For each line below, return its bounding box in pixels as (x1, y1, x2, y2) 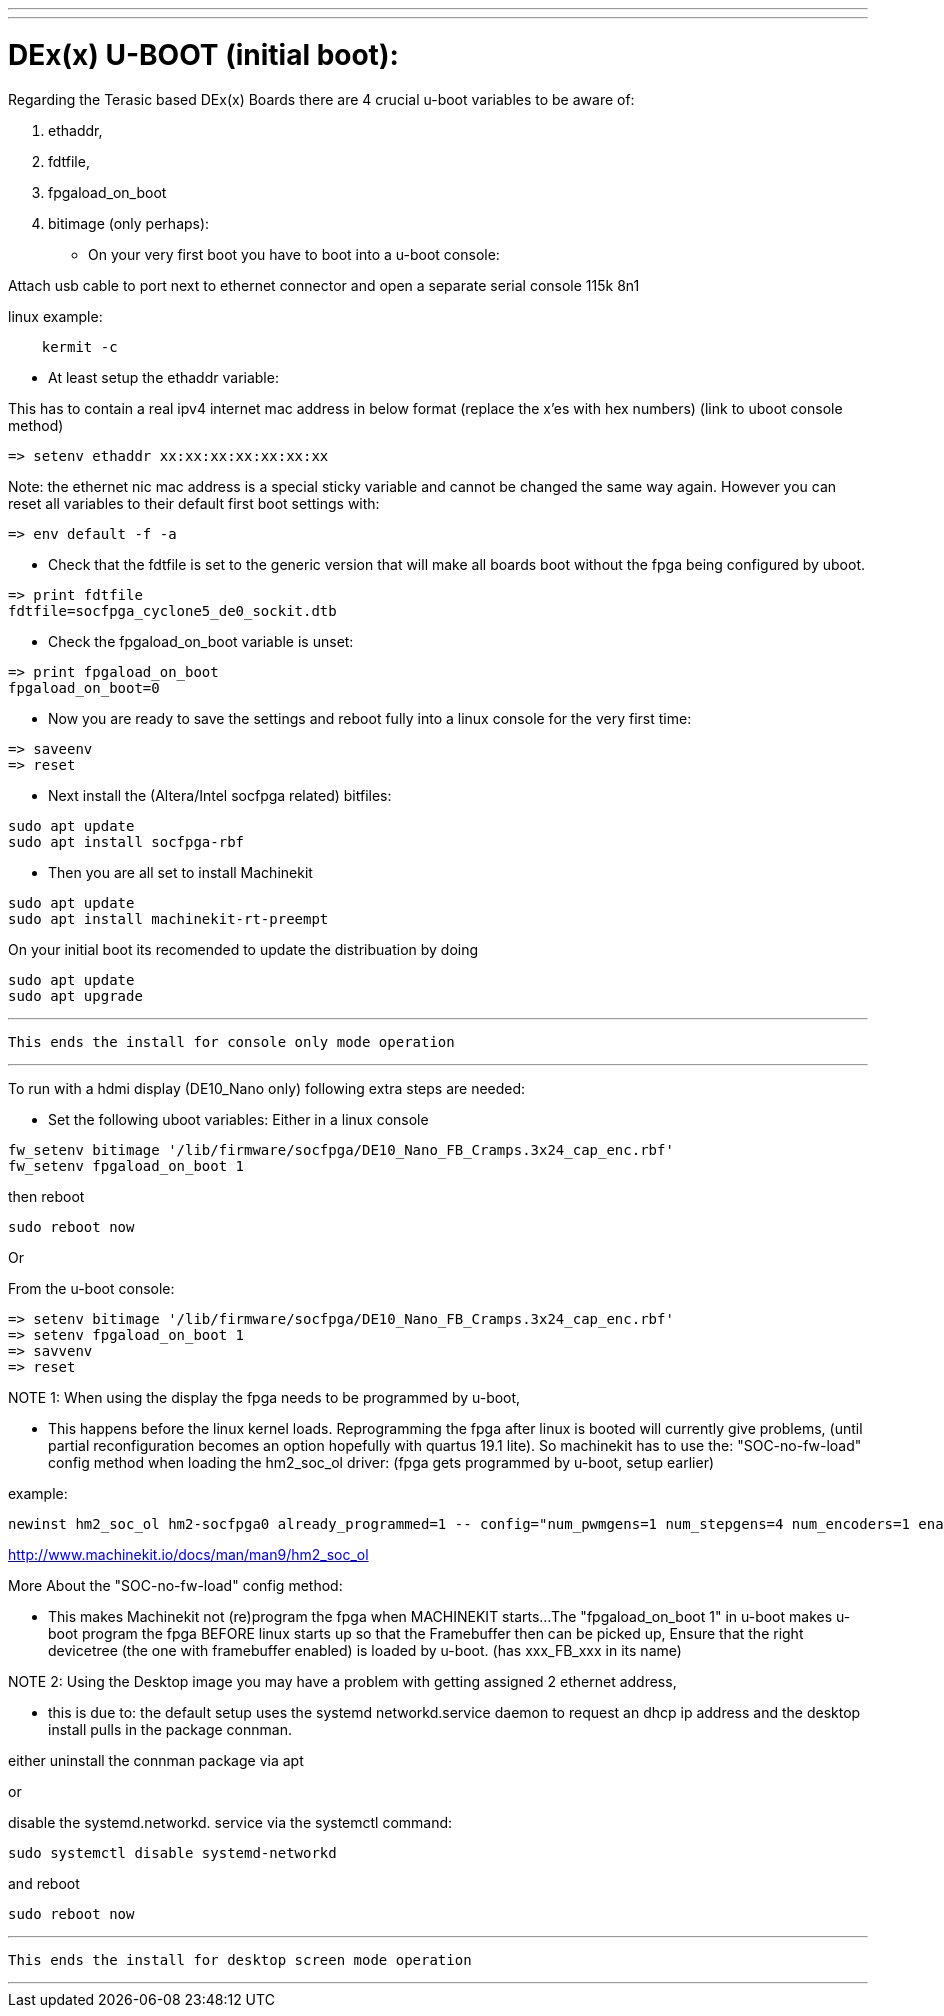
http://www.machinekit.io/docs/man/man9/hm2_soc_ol (8, 1545, 369, 1563)
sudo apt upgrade (8, 987, 143, 1004)
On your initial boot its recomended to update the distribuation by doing (8, 940, 479, 958)
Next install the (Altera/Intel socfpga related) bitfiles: (48, 786, 392, 804)
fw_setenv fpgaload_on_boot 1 (8, 1157, 245, 1174)
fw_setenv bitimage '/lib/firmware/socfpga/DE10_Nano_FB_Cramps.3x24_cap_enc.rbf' (8, 1141, 674, 1158)
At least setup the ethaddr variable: (48, 368, 279, 386)
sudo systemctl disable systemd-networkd (8, 1844, 337, 1861)
